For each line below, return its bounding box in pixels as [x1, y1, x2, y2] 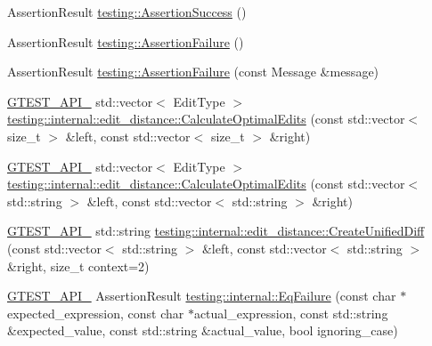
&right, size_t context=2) [7, 256, 150, 275]
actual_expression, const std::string [193, 303, 388, 322]
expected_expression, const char [7, 303, 184, 322]
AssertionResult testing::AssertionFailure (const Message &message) [7, 62, 379, 81]
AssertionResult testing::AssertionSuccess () [7, 3, 247, 20]
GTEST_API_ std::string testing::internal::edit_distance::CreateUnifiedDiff [7, 221, 425, 240]
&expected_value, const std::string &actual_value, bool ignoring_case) [7, 321, 398, 340]
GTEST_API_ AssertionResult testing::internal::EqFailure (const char [7, 286, 396, 305]
